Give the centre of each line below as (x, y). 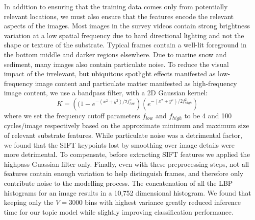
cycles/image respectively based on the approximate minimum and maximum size (127, 125)
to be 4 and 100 (208, 115)
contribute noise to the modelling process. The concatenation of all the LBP (118, 183)
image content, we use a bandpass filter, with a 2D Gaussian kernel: (106, 93)
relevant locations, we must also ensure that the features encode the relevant (119, 16)
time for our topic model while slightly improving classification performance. (119, 211)
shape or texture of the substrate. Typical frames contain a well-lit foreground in (125, 45)
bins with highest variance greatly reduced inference (163, 202)
